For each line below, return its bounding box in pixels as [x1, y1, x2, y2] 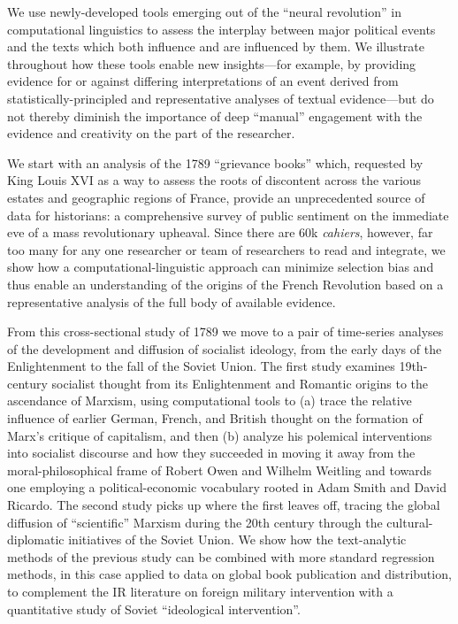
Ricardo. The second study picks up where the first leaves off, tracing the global [7, 496, 440, 514]
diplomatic [7, 530, 65, 549]
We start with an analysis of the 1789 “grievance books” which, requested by [7, 153, 424, 172]
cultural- [386, 512, 433, 531]
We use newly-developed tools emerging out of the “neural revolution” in [7, 3, 401, 20]
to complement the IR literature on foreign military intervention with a [7, 582, 393, 600]
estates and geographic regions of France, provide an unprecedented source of [7, 188, 425, 206]
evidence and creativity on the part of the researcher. [7, 124, 295, 143]
